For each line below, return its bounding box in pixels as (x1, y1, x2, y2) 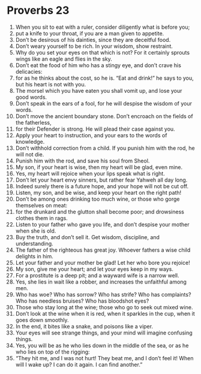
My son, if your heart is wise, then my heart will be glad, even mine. (15, 163, 182, 171)
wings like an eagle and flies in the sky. (15, 55, 113, 62)
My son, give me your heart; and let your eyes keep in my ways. (15, 265, 173, 273)
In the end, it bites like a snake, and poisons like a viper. (15, 322, 154, 330)
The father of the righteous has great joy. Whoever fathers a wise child (15, 246, 191, 254)
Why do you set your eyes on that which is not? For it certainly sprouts (15, 49, 190, 56)
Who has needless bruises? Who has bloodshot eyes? (15, 297, 149, 304)
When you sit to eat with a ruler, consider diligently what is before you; (15, 23, 190, 31)
